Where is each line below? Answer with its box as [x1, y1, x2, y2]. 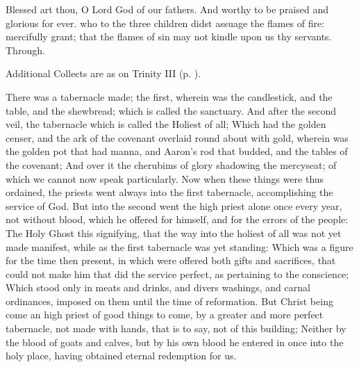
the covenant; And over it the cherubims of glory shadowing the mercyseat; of [6, 157, 337, 172]
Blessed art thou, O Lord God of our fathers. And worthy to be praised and [6, 2, 329, 16]
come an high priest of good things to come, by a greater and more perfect [6, 307, 324, 322]
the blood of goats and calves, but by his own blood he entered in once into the [6, 334, 344, 349]
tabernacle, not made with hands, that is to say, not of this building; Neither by [6, 321, 347, 336]
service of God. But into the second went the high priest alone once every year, [6, 198, 342, 213]
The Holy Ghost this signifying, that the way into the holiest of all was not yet [6, 225, 342, 240]
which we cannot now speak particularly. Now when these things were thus [6, 171, 324, 186]
